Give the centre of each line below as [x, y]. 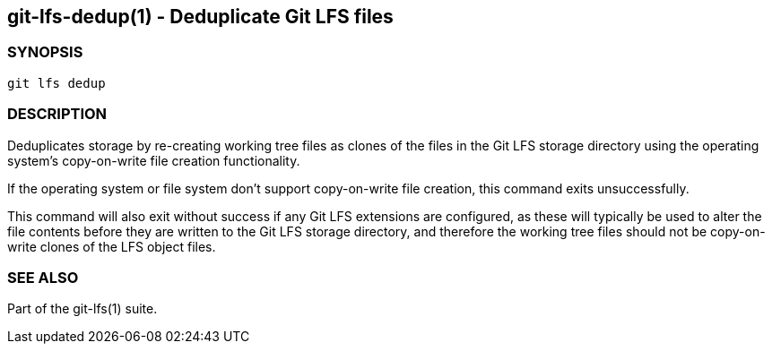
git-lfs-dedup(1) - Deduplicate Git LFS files [200, 17]
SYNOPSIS [45, 52]
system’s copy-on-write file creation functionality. [154, 160]
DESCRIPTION [57, 114]
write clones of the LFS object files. [112, 246]
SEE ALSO [43, 277]
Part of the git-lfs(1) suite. [82, 309]
